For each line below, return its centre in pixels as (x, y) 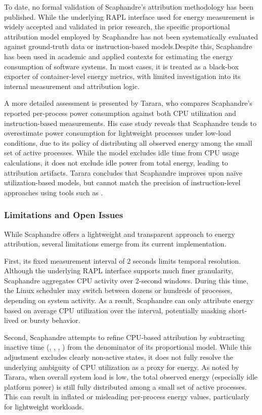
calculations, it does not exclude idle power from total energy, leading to (116, 162)
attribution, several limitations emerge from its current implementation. (115, 244)
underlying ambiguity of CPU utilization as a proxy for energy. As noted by (122, 367)
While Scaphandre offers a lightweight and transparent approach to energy (120, 234)
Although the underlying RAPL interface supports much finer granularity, (119, 271)
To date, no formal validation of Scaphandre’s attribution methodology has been (129, 7)
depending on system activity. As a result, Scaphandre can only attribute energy (129, 300)
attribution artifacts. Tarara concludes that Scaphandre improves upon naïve (123, 172)
